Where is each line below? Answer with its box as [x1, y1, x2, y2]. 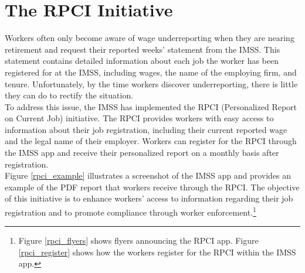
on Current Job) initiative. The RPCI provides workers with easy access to [5, 112, 274, 124]
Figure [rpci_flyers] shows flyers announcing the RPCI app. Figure [18, 234, 259, 247]
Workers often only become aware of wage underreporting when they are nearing [5, 32, 294, 44]
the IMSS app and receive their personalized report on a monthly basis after [5, 146, 279, 159]
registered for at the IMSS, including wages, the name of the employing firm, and [5, 66, 297, 78]
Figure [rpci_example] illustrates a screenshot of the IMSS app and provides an [5, 169, 292, 182]
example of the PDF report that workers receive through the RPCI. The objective [5, 180, 300, 193]
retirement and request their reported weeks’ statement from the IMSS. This [5, 43, 280, 55]
